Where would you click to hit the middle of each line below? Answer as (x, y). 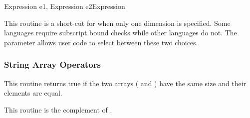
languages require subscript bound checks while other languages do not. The (121, 33)
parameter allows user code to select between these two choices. (101, 42)
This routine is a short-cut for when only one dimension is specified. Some (117, 23)
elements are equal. (33, 93)
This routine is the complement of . (58, 109)
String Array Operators (52, 64)
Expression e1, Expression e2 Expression (65, 6)
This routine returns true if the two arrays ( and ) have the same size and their (125, 83)
